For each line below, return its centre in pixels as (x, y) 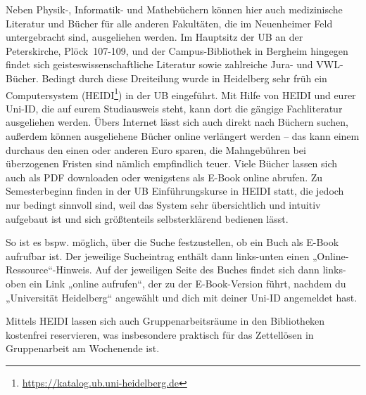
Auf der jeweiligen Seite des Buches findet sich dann (207, 270)
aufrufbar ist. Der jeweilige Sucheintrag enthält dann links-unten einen (158, 255)
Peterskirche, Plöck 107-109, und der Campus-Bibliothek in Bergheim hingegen (177, 50)
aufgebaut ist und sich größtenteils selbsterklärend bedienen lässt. (147, 218)
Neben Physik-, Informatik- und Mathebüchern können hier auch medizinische (174, 9)
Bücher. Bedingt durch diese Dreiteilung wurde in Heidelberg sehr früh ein (166, 78)
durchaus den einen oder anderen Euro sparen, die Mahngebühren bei (156, 149)
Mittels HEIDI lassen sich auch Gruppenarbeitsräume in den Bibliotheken (165, 321)
